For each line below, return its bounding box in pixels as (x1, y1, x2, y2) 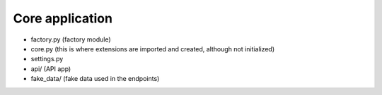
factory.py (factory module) (30, 35, 111, 44)
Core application (13, 11, 113, 26)
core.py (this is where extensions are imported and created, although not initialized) (30, 44, 275, 53)
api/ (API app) (30, 64, 71, 73)
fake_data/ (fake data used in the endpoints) (30, 75, 160, 83)
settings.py (30, 55, 64, 63)
